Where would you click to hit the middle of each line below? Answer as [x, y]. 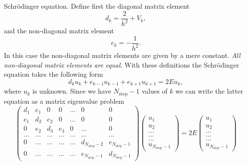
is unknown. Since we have [72, 91]
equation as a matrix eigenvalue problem [64, 101]
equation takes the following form [54, 74]
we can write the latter [209, 91]
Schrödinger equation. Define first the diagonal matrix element [97, 6]
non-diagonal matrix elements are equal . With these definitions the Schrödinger [122, 64]
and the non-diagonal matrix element [59, 30]
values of [154, 91]
